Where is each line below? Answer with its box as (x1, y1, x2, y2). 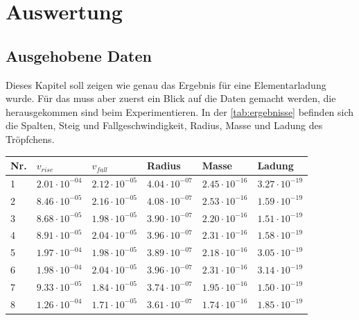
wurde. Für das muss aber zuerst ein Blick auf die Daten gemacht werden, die (6, 91, 336, 106)
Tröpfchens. (6, 131, 55, 146)
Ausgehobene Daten (6, 44, 152, 66)
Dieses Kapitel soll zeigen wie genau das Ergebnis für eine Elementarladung (6, 77, 326, 92)
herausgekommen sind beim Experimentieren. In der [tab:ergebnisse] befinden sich (6, 104, 354, 119)
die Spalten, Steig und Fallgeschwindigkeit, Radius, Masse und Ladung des (6, 118, 323, 133)
